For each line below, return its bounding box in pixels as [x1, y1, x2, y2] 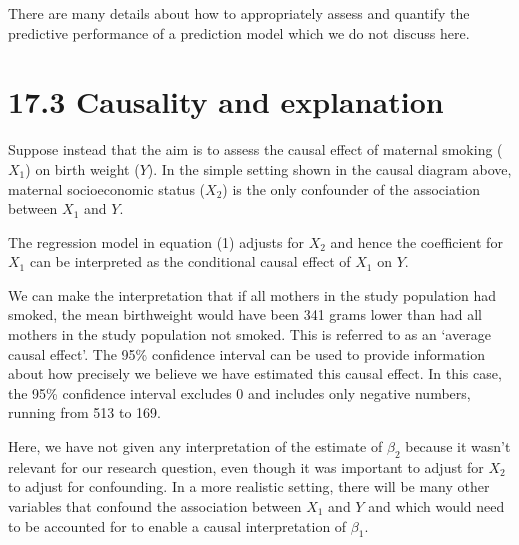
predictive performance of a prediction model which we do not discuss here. [8, 22, 470, 43]
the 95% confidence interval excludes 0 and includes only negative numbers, [8, 382, 471, 403]
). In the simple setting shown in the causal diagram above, [147, 158, 512, 179]
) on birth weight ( [25, 158, 140, 179]
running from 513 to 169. [8, 402, 161, 423]
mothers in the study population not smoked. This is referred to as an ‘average [8, 324, 491, 345]
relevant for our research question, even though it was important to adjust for [8, 456, 484, 477]
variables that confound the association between [8, 496, 302, 517]
